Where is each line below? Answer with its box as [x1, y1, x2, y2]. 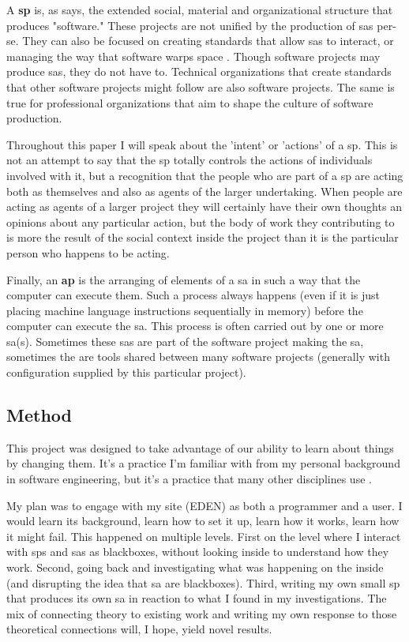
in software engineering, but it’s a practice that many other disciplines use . [6, 471, 372, 487]
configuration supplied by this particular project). [6, 364, 246, 381]
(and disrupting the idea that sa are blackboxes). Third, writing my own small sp [6, 574, 400, 591]
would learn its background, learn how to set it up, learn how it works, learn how [6, 512, 400, 529]
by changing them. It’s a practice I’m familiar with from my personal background [6, 455, 400, 471]
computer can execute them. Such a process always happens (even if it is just [6, 287, 380, 303]
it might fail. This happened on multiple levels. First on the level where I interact [6, 527, 401, 544]
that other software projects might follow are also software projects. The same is [6, 78, 395, 95]
